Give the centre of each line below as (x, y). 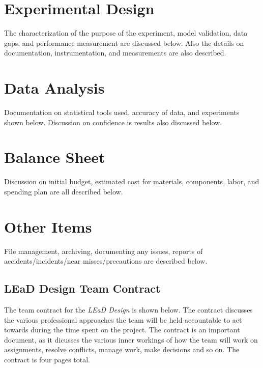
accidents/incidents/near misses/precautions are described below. (106, 261)
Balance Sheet (55, 157)
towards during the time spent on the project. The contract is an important (122, 330)
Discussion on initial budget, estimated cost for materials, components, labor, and (132, 181)
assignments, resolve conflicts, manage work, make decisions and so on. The (122, 349)
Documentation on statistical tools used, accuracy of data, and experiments (122, 112)
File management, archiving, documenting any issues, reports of (104, 251)
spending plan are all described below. (64, 191)
